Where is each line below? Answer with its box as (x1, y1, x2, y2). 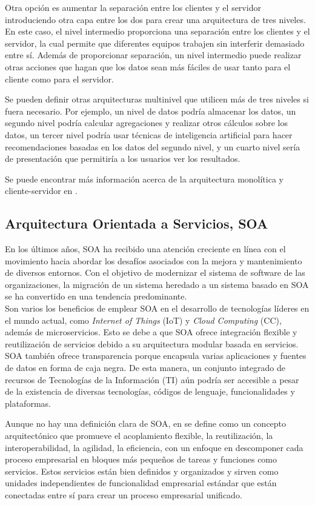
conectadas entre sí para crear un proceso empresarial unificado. (5, 488, 242, 501)
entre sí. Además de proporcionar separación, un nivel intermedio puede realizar (5, 48, 302, 61)
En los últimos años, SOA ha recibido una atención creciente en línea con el (5, 242, 286, 255)
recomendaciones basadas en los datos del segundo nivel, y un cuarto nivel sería (5, 140, 300, 153)
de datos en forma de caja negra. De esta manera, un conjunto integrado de (5, 361, 285, 374)
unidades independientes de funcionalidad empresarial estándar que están (5, 477, 277, 489)
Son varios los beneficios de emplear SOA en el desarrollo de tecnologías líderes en (5, 302, 310, 315)
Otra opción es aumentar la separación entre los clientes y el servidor (5, 1, 261, 13)
